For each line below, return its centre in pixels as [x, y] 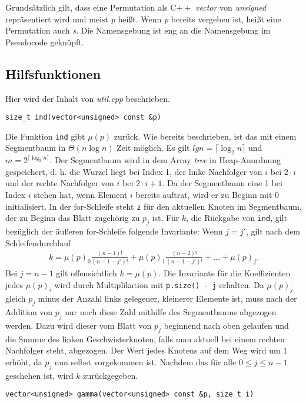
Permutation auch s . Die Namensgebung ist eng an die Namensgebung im [138, 30]
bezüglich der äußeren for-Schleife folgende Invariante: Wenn [114, 231]
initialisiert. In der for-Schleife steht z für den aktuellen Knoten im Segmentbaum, [154, 206]
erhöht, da [24, 361]
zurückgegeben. [111, 375]
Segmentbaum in [36, 148]
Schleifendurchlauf [38, 242]
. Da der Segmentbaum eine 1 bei [222, 183]
